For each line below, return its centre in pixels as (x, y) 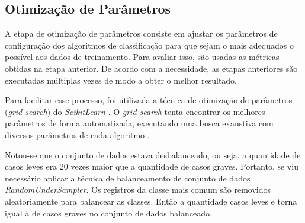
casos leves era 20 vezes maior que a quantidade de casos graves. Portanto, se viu (152, 166)
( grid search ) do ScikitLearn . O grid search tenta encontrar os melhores (135, 111)
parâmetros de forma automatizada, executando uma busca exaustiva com (139, 123)
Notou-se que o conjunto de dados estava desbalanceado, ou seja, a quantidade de (153, 154)
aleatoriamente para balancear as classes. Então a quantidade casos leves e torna (151, 201)
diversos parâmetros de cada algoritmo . (77, 134)
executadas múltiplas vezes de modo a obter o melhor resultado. (121, 80)
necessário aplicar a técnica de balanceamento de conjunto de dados (128, 178)
